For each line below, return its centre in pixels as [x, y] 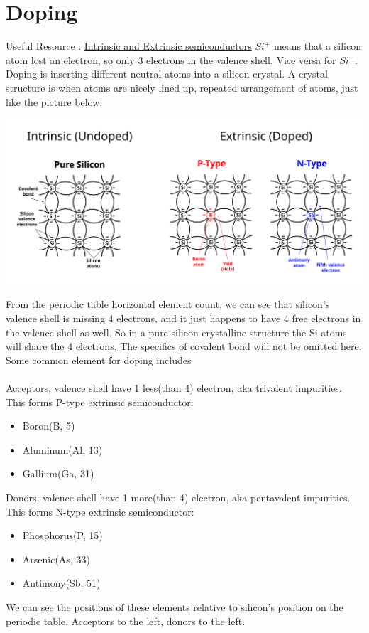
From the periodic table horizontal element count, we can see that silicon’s [168, 304]
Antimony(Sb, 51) [61, 583]
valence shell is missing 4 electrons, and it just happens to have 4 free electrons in [183, 318]
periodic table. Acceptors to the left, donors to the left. [126, 621]
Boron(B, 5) [49, 426]
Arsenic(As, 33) [56, 559]
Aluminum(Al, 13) [62, 449]
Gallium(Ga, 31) [58, 473]
